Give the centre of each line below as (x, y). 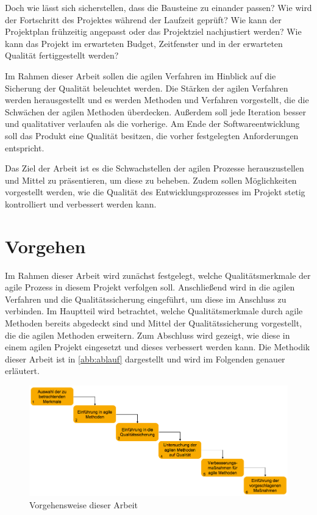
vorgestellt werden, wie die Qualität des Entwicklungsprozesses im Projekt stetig (155, 192)
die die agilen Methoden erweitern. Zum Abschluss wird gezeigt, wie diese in (148, 335)
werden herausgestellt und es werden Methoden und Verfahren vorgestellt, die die (157, 100)
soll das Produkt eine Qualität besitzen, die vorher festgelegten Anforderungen (152, 135)
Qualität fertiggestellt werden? (62, 55)
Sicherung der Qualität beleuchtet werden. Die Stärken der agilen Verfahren (147, 88)
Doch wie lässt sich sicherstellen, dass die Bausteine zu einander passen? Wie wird (158, 7)
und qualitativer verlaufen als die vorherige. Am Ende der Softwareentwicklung (152, 124)
